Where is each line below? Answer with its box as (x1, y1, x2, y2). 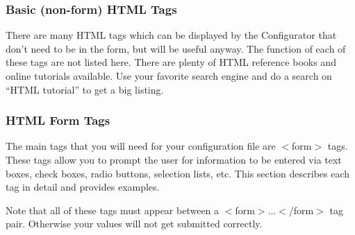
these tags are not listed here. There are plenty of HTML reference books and (6, 55, 336, 69)
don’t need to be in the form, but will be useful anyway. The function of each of (6, 41, 346, 55)
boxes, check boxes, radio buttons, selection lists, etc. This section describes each (6, 166, 350, 180)
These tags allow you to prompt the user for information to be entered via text (6, 153, 342, 166)
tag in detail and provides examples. (6, 180, 160, 194)
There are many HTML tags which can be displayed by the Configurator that (6, 28, 337, 42)
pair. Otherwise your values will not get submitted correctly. (6, 216, 263, 231)
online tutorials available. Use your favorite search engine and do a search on (6, 69, 332, 82)
